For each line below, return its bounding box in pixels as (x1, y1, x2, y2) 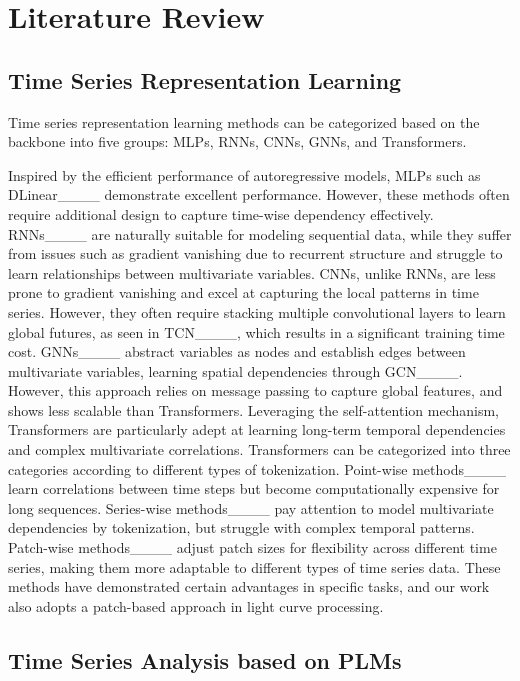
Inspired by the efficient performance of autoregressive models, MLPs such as (8, 164, 481, 185)
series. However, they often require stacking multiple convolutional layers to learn (8, 301, 506, 322)
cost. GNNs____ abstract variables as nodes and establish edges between (8, 341, 466, 362)
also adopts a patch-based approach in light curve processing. (8, 595, 384, 616)
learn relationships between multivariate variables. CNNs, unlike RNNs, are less (8, 262, 496, 283)
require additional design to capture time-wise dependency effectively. (8, 203, 434, 224)
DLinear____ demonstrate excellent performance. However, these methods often (8, 184, 510, 205)
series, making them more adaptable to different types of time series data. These (8, 556, 501, 577)
